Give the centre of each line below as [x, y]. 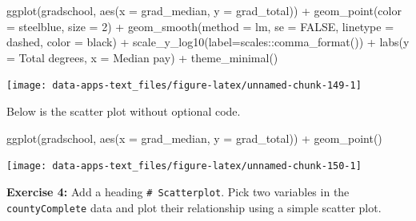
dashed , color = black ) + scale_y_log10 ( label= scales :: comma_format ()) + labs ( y [208, 42]
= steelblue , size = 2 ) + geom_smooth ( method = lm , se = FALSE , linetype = [200, 26]
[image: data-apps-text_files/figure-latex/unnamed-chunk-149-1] [184, 86]
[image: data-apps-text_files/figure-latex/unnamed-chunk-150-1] [184, 166]
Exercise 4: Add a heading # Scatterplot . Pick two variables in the [178, 191]
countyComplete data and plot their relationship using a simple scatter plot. [194, 207]
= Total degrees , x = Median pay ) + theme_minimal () [142, 57]
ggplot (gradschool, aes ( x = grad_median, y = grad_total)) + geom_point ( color [204, 10]
